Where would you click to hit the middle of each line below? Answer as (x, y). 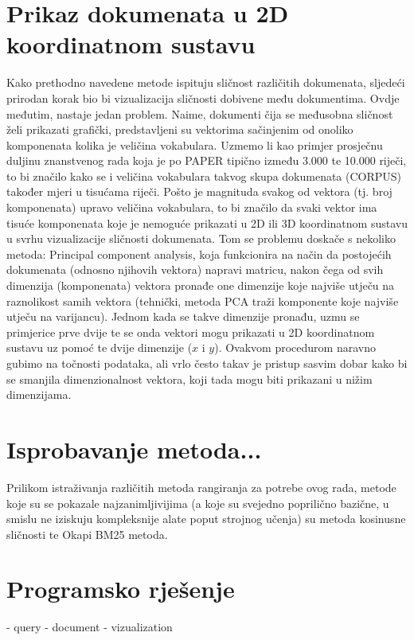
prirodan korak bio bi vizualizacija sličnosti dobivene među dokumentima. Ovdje (203, 98)
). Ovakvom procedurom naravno (295, 347)
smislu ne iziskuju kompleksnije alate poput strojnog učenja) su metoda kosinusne (206, 519)
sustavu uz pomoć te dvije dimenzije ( (100, 347)
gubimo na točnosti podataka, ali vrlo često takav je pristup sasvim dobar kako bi (207, 363)
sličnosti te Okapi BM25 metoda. (87, 534)
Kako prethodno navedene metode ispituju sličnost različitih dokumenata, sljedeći (206, 82)
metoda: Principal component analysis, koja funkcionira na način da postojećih (199, 254)
